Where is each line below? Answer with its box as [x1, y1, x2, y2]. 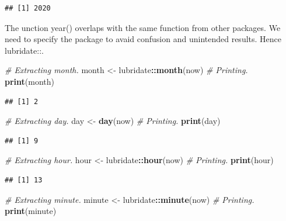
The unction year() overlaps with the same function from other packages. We [5, 21, 281, 33]
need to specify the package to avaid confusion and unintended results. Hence [5, 33, 282, 45]
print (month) [5, 75, 54, 87]
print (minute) [5, 205, 57, 217]
